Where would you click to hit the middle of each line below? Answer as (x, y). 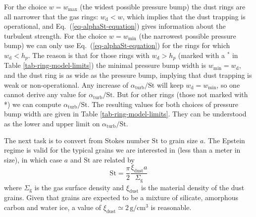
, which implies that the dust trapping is (184, 16)
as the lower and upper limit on (52, 123)
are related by (114, 159)
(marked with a (201, 55)
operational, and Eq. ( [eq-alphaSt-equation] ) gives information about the (115, 26)
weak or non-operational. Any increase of (66, 84)
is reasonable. (171, 207)
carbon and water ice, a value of (53, 207)
